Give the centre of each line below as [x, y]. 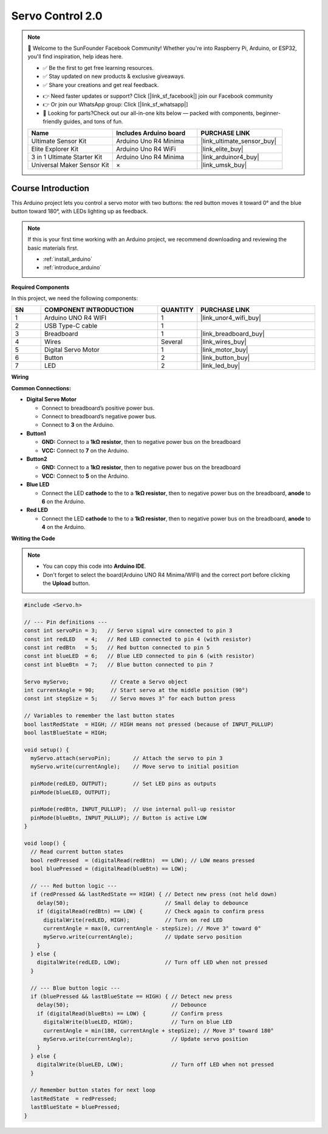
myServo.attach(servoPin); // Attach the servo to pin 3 [127, 758]
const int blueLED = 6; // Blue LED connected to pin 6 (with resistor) [139, 656]
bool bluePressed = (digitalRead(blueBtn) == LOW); [109, 869]
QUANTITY [177, 310]
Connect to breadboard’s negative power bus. [99, 417]
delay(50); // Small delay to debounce [142, 903]
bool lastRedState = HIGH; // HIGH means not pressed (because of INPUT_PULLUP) [149, 724]
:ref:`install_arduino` [68, 259]
